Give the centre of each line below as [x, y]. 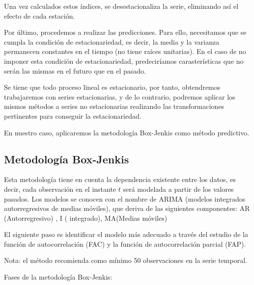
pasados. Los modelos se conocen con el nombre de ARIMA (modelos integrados [125, 198]
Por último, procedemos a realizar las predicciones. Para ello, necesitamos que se [125, 32]
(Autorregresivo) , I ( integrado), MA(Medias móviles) [86, 218]
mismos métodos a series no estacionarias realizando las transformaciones [114, 106]
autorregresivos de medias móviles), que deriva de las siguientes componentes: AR [127, 208]
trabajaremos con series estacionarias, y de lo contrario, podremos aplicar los [120, 96]
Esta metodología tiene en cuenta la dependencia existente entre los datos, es [120, 179]
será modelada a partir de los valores [178, 189]
